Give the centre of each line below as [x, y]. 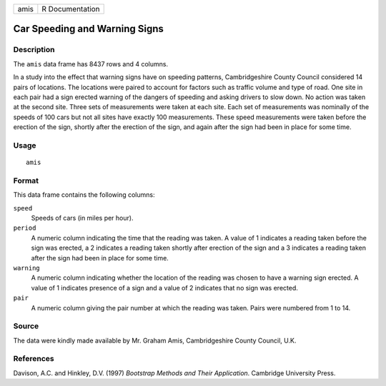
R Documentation [71, 9]
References [34, 359]
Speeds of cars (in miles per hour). [82, 218]
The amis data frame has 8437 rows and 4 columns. [90, 64]
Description [34, 50]
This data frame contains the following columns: [84, 195]
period [25, 228]
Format [26, 181]
